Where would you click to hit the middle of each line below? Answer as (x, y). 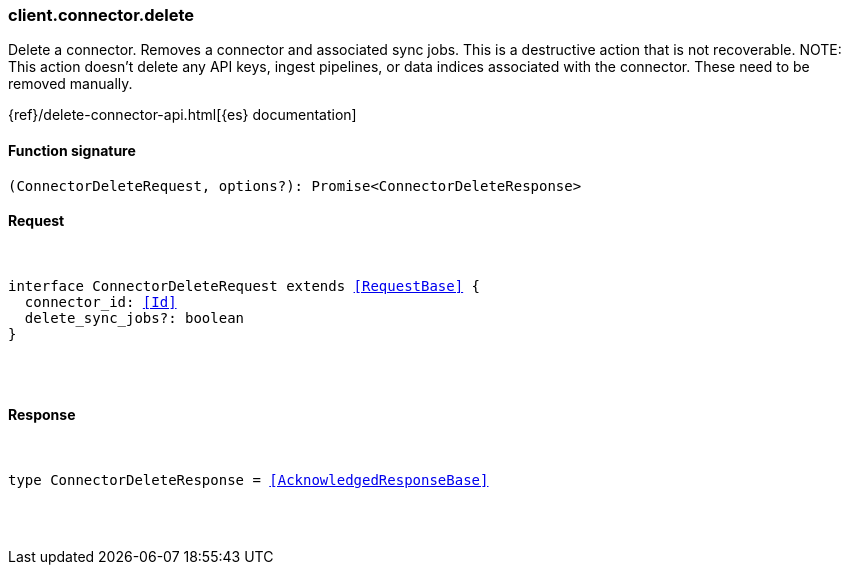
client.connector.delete (101, 15)
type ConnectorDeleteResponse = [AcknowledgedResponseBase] (248, 480)
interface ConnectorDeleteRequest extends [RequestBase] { (244, 285)
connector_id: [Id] (100, 301)
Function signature (72, 150)
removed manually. (70, 84)
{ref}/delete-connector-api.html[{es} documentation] (182, 115)
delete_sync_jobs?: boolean (134, 317)
